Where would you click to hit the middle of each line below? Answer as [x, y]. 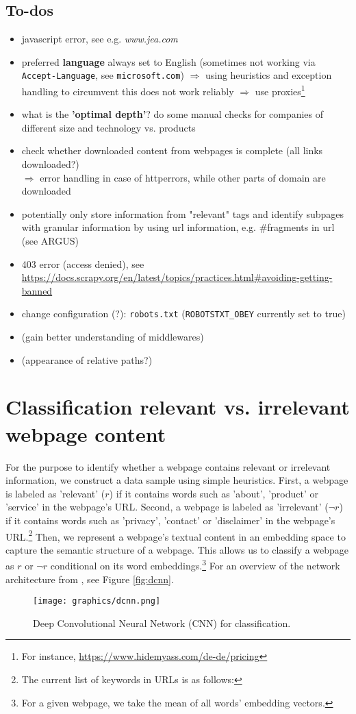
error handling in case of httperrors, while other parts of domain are [183, 177]
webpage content [86, 433]
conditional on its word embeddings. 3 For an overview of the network [195, 565]
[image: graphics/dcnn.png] [97, 601]
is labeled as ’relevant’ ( [55, 493]
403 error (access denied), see [83, 263]
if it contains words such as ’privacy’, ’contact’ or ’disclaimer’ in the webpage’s [170, 520]
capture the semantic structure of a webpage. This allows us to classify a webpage [177, 549]
